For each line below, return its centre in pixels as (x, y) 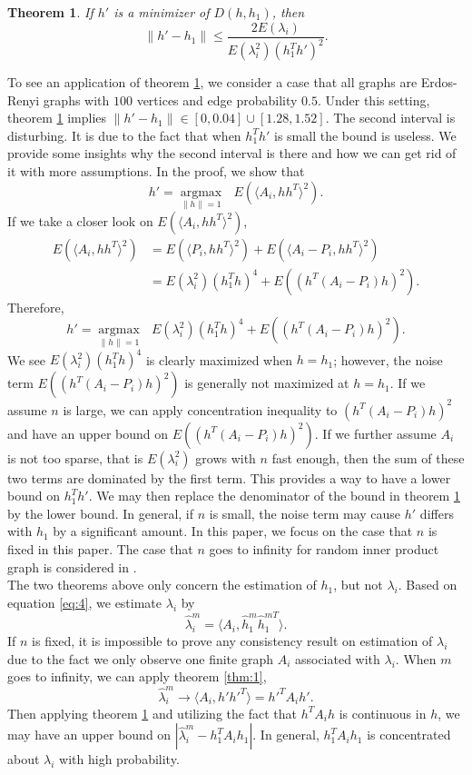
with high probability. (119, 759)
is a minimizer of (162, 12)
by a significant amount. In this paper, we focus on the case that (233, 531)
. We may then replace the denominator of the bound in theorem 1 (274, 496)
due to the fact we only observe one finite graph (140, 658)
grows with (226, 457)
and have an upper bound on (88, 433)
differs (437, 513)
